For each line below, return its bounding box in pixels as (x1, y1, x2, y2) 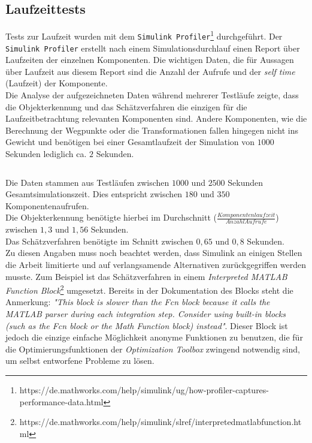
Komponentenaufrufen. (5, 199, 89, 212)
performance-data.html (19, 395, 104, 408)
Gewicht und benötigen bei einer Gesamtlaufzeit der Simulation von (5, 135, 255, 148)
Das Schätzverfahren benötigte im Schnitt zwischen (5, 234, 193, 247)
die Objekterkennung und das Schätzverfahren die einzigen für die (5, 100, 247, 113)
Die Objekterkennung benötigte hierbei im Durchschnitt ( (5, 211, 217, 224)
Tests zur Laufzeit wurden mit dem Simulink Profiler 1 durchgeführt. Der (5, 28, 283, 42)
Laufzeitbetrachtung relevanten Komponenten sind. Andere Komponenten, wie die (5, 112, 307, 125)
